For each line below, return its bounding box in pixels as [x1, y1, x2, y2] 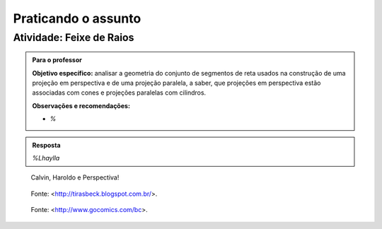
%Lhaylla [32, 153, 60, 162]
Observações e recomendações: [32, 101, 131, 110]
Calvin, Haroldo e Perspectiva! [30, 173, 120, 182]
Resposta [32, 141, 61, 149]
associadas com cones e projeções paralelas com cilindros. [32, 88, 207, 97]
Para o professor [32, 56, 83, 64]
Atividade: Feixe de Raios [13, 31, 134, 44]
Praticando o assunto [13, 11, 141, 26]
